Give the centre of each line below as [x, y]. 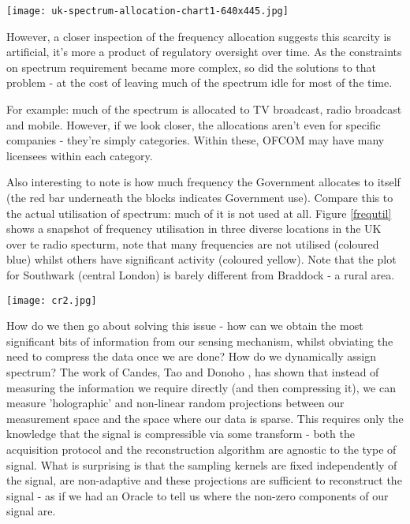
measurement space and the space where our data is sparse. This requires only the [205, 418]
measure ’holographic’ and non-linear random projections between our [175, 403]
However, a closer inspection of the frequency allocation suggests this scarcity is [199, 36]
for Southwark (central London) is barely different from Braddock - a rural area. [201, 274]
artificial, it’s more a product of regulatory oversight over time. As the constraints [204, 52]
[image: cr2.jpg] [52, 300]
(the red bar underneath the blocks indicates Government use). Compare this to [200, 197]
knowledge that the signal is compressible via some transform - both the [181, 434]
